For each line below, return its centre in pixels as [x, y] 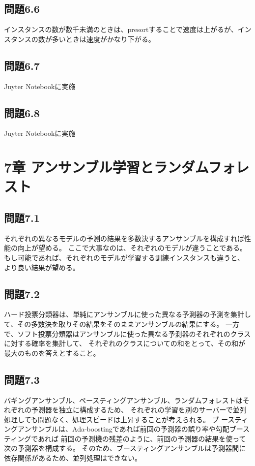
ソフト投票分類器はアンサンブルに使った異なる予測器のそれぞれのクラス [134, 333]
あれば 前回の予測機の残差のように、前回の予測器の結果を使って [142, 438]
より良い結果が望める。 [42, 267]
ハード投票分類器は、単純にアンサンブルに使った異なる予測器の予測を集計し [128, 314]
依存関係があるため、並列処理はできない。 [73, 458]
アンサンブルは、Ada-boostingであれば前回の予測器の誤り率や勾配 [123, 429]
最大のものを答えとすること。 [52, 353]
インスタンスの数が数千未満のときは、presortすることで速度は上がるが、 [121, 29]
